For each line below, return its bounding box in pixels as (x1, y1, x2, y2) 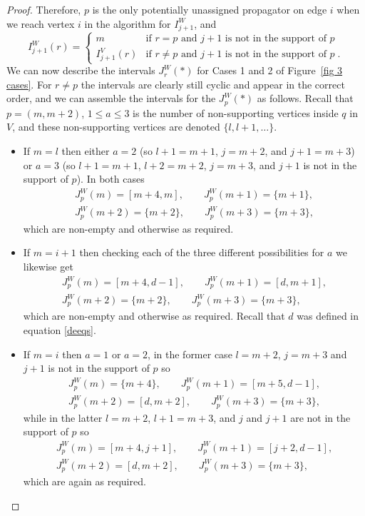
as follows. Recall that (257, 91, 354, 106)
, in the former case (148, 346, 232, 361)
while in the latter (23, 410, 103, 425)
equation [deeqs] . (23, 323, 96, 338)
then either (61, 143, 110, 158)
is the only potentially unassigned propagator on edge (92, 2, 327, 16)
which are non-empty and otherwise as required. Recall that (23, 308, 285, 323)
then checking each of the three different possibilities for (79, 245, 324, 260)
